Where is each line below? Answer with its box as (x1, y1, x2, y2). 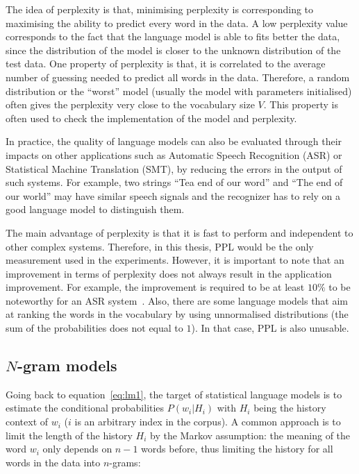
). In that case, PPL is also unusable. (191, 321, 349, 335)
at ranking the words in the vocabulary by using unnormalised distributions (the (6, 307, 349, 321)
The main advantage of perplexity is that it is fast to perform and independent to (6, 225, 353, 239)
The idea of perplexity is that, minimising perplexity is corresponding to (6, 2, 314, 16)
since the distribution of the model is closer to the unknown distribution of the (6, 42, 341, 57)
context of (6, 414, 49, 429)
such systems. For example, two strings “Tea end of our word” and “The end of (6, 175, 343, 189)
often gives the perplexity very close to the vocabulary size (6, 97, 255, 112)
